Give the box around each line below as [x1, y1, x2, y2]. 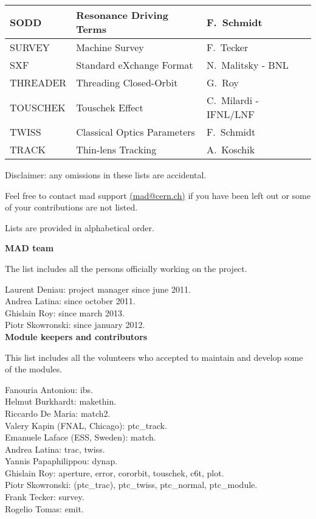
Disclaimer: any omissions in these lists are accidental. [5, 169, 207, 181]
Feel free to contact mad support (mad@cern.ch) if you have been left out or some [5, 189, 311, 201]
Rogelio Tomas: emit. [5, 502, 84, 515]
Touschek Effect [76, 100, 143, 114]
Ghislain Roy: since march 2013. [5, 306, 125, 319]
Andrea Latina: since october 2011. [5, 294, 136, 307]
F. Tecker [206, 40, 249, 54]
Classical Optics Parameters [76, 125, 195, 139]
